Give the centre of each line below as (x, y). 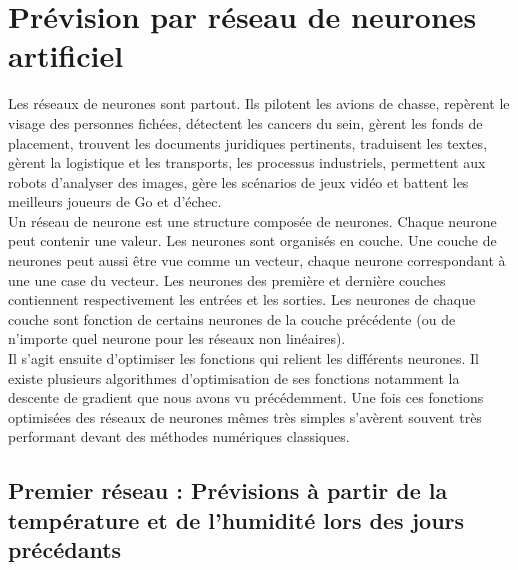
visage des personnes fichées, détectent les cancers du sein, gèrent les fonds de (245, 122)
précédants (65, 549)
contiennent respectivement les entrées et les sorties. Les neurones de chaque (242, 299)
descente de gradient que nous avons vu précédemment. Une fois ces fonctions (246, 397)
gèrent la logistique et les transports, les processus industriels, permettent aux (247, 162)
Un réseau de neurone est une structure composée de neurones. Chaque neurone (252, 220)
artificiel (66, 55)
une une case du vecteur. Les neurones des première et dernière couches (227, 279)
